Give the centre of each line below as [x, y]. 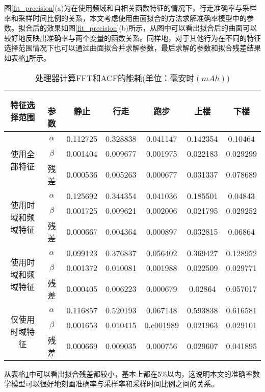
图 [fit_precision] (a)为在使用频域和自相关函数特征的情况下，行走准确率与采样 [130, 8]
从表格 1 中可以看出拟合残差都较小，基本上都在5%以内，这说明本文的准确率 [128, 373]
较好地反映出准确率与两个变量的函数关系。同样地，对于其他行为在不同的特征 [132, 38]
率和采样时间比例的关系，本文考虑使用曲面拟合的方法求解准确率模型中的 [125, 18]
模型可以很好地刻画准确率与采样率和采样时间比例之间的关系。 [114, 384]
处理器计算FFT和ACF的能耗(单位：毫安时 [115, 78]
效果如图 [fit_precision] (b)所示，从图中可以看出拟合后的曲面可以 [152, 28]
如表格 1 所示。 [27, 57]
